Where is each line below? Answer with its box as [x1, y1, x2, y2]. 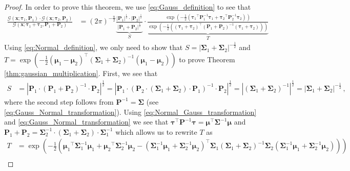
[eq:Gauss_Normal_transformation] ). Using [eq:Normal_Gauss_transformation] [4, 106, 257, 117]
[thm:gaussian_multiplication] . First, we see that [4, 67, 158, 78]
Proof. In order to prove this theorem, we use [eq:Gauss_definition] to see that [4, 2, 251, 12]
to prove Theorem [179, 54, 235, 64]
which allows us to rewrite [115, 126, 197, 137]
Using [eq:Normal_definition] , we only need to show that [4, 42, 183, 53]
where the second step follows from [4, 96, 114, 107]
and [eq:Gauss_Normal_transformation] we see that [4, 116, 169, 127]
